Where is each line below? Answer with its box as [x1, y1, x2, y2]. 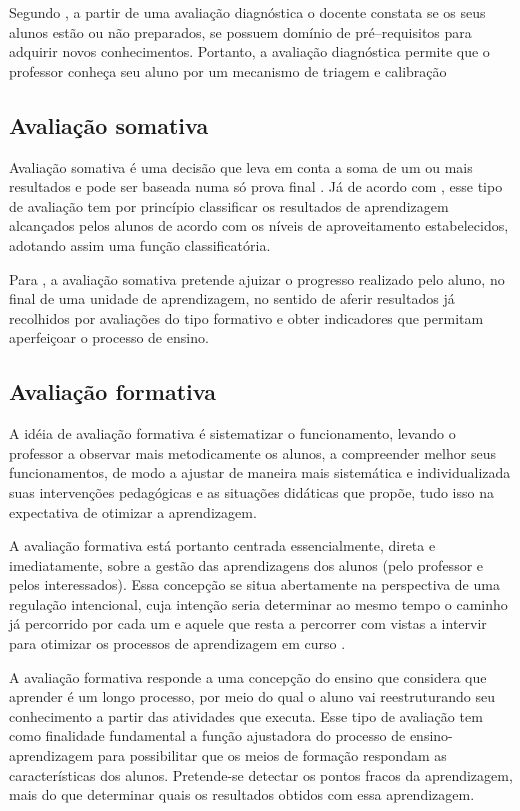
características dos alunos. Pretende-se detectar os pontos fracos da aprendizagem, [9, 764, 513, 785]
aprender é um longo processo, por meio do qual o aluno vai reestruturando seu [9, 686, 495, 707]
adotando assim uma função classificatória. [9, 234, 271, 255]
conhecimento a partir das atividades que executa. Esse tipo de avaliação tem [9, 705, 483, 726]
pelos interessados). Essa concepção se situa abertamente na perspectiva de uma [9, 574, 500, 595]
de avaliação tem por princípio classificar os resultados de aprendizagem [9, 195, 449, 216]
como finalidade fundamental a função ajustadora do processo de [9, 725, 406, 746]
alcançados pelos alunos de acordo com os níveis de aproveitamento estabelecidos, [9, 215, 509, 236]
